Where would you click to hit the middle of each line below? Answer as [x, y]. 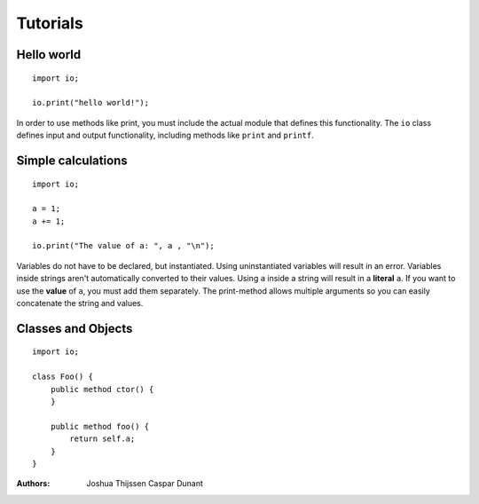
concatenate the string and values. [80, 303]
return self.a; [102, 439]
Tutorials [50, 23]
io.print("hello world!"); [91, 103]
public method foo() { [100, 426]
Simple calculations [72, 160]
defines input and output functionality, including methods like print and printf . [165, 135]
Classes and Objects [75, 328]
